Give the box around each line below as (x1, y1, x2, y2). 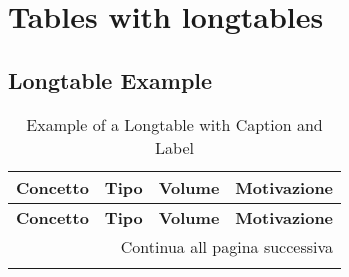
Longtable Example (8, 64, 213, 95)
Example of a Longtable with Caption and (26, 112, 323, 136)
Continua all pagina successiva (120, 234, 334, 258)
